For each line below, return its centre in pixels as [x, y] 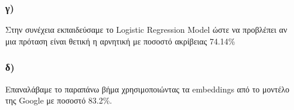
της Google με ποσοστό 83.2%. [59, 100]
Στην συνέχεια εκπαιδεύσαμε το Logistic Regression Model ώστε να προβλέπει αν [146, 30]
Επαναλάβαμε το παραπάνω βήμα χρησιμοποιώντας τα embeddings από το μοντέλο [148, 89]
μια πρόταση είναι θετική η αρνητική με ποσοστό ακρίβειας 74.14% [120, 41]
